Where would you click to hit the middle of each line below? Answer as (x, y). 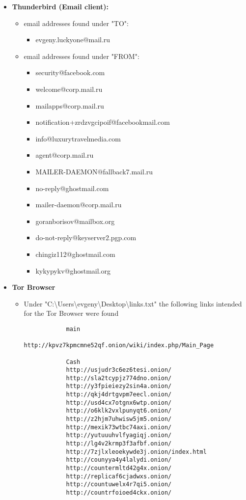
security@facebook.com (70, 72)
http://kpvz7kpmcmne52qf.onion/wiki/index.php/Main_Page (119, 346)
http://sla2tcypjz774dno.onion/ (119, 378)
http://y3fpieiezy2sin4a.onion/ (119, 386)
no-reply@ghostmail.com (72, 188)
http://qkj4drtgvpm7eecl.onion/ (119, 395)
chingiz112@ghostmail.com (75, 254)
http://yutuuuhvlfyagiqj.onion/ (119, 435)
